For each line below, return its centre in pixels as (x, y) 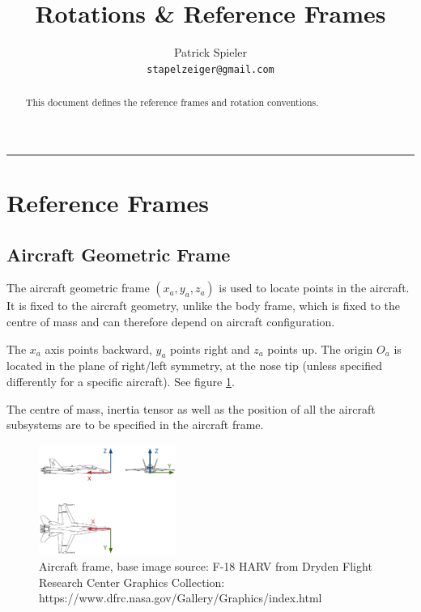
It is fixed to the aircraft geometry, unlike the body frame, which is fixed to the (204, 306)
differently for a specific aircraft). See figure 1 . (121, 381)
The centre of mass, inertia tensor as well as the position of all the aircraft (191, 408)
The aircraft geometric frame (78, 288)
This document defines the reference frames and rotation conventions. (172, 102)
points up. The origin (320, 348)
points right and (210, 348)
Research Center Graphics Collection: (132, 582)
